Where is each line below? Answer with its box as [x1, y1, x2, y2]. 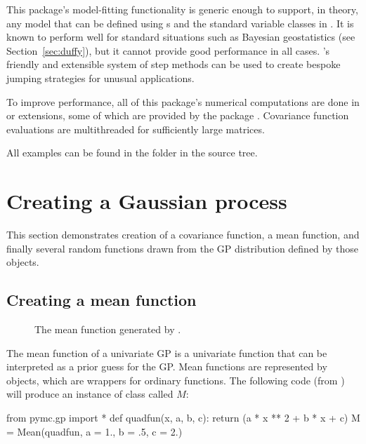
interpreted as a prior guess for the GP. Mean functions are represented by [6, 359, 327, 374]
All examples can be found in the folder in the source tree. [6, 145, 258, 160]
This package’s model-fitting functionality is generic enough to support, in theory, [6, 2, 358, 16]
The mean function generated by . [34, 322, 181, 337]
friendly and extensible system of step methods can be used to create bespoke [6, 57, 341, 72]
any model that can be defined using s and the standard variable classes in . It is [6, 15, 354, 30]
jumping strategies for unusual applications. [6, 70, 195, 85]
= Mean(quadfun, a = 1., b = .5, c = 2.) [6, 424, 183, 438]
